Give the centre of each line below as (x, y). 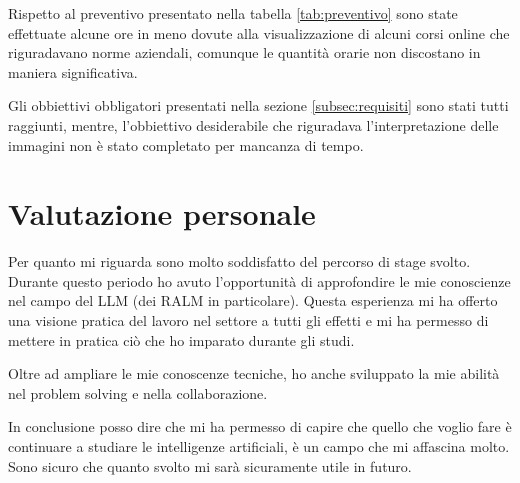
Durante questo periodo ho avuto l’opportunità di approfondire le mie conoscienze (259, 280)
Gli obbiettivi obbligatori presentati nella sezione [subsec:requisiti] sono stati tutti (258, 105)
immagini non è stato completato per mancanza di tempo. (186, 144)
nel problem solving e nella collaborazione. (138, 392)
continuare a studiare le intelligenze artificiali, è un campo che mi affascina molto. (259, 446)
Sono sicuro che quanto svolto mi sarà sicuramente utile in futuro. (210, 465)
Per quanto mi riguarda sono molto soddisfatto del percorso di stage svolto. (239, 261)
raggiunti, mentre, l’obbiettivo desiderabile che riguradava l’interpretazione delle (253, 124)
